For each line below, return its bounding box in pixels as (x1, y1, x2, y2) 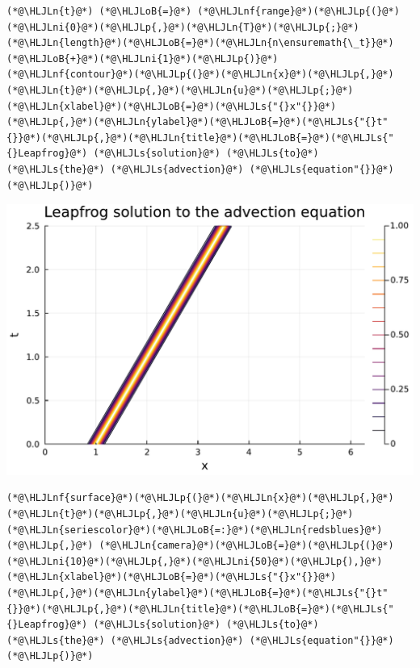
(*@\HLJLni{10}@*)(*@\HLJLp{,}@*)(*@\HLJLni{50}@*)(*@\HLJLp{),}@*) (6, 555, 383, 567)
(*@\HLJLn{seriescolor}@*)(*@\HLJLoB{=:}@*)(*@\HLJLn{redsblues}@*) (6, 524, 383, 536)
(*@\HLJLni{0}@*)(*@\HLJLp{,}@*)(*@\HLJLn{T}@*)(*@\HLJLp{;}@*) (6, 21, 359, 33)
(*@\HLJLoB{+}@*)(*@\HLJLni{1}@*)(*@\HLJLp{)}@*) (6, 52, 279, 65)
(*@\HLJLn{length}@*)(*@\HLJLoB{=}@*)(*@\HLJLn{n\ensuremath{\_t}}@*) (6, 37, 394, 49)
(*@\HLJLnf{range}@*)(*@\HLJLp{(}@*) (197, 6, 400, 17)
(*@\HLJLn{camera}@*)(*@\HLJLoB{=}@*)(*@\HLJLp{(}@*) (99, 540, 394, 552)
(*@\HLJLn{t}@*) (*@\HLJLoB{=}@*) (6, 6, 192, 17)
